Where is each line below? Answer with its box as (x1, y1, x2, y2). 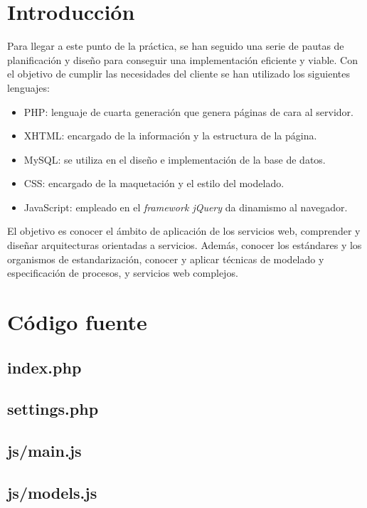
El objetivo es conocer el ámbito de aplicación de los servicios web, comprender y (7, 223, 361, 238)
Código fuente (7, 307, 147, 337)
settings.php (7, 398, 99, 420)
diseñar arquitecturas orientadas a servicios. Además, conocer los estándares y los (7, 238, 362, 253)
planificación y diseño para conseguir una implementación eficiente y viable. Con (7, 52, 358, 67)
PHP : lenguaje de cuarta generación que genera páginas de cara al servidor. (23, 104, 353, 119)
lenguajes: (7, 80, 50, 95)
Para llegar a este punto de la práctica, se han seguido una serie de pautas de (7, 38, 344, 53)
